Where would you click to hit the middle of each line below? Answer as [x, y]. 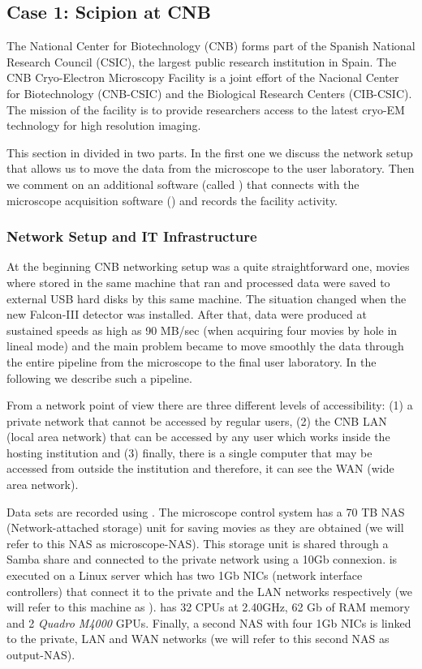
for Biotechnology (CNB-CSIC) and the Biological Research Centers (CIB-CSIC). [209, 93]
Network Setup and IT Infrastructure [132, 236]
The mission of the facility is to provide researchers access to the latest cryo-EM [206, 109]
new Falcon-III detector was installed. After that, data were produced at [187, 314]
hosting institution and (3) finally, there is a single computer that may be [189, 452]
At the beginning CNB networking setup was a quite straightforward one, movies [208, 266]
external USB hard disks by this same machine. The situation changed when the [207, 298]
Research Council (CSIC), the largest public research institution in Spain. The [202, 61]
